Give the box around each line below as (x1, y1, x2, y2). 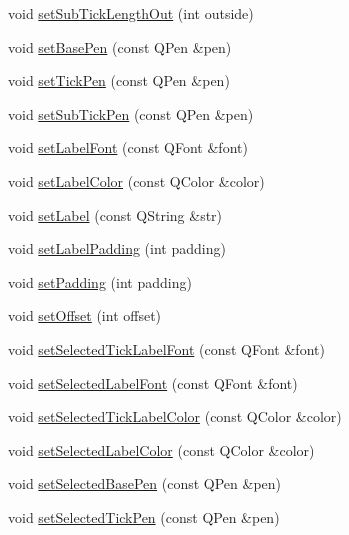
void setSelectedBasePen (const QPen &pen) (8, 473, 282, 494)
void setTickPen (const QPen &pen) (8, 70, 230, 91)
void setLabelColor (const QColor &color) (8, 170, 265, 191)
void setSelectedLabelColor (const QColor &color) (8, 439, 315, 460)
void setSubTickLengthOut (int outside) (8, 3, 254, 23)
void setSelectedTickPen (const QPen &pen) (8, 506, 280, 527)
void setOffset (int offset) (8, 305, 162, 326)
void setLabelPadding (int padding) (8, 238, 226, 259)
